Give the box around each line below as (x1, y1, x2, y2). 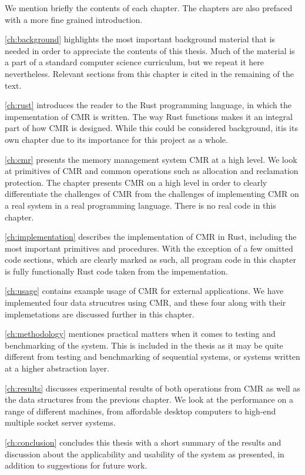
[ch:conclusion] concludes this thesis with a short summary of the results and (5, 436, 281, 448)
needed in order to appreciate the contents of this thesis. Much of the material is (5, 44, 295, 56)
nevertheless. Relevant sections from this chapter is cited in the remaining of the (5, 67, 294, 79)
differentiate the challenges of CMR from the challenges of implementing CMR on (5, 188, 299, 200)
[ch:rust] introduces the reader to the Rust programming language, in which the (5, 99, 291, 111)
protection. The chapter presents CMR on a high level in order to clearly (5, 176, 267, 188)
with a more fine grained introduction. (5, 13, 143, 25)
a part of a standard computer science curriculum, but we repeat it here (5, 56, 264, 68)
